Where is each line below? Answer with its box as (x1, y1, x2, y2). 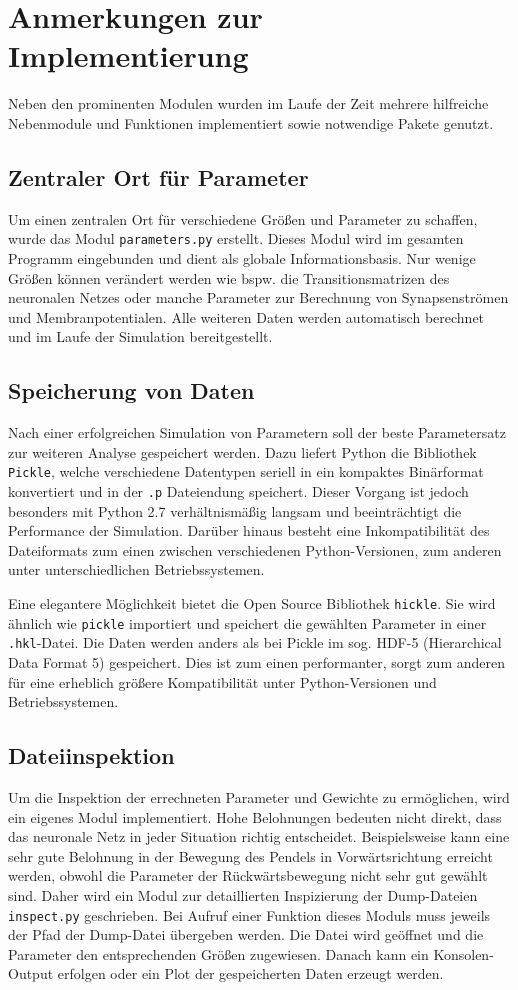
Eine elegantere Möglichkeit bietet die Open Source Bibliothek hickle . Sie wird (8, 593, 496, 613)
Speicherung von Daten (8, 375, 255, 406)
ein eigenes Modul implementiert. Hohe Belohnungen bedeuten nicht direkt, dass (8, 806, 502, 827)
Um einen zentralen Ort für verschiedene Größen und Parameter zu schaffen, (8, 208, 478, 229)
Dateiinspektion (8, 740, 175, 771)
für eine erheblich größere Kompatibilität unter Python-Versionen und (8, 671, 437, 692)
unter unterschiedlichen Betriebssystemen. (8, 559, 265, 580)
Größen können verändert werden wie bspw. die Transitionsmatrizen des (8, 267, 450, 288)
